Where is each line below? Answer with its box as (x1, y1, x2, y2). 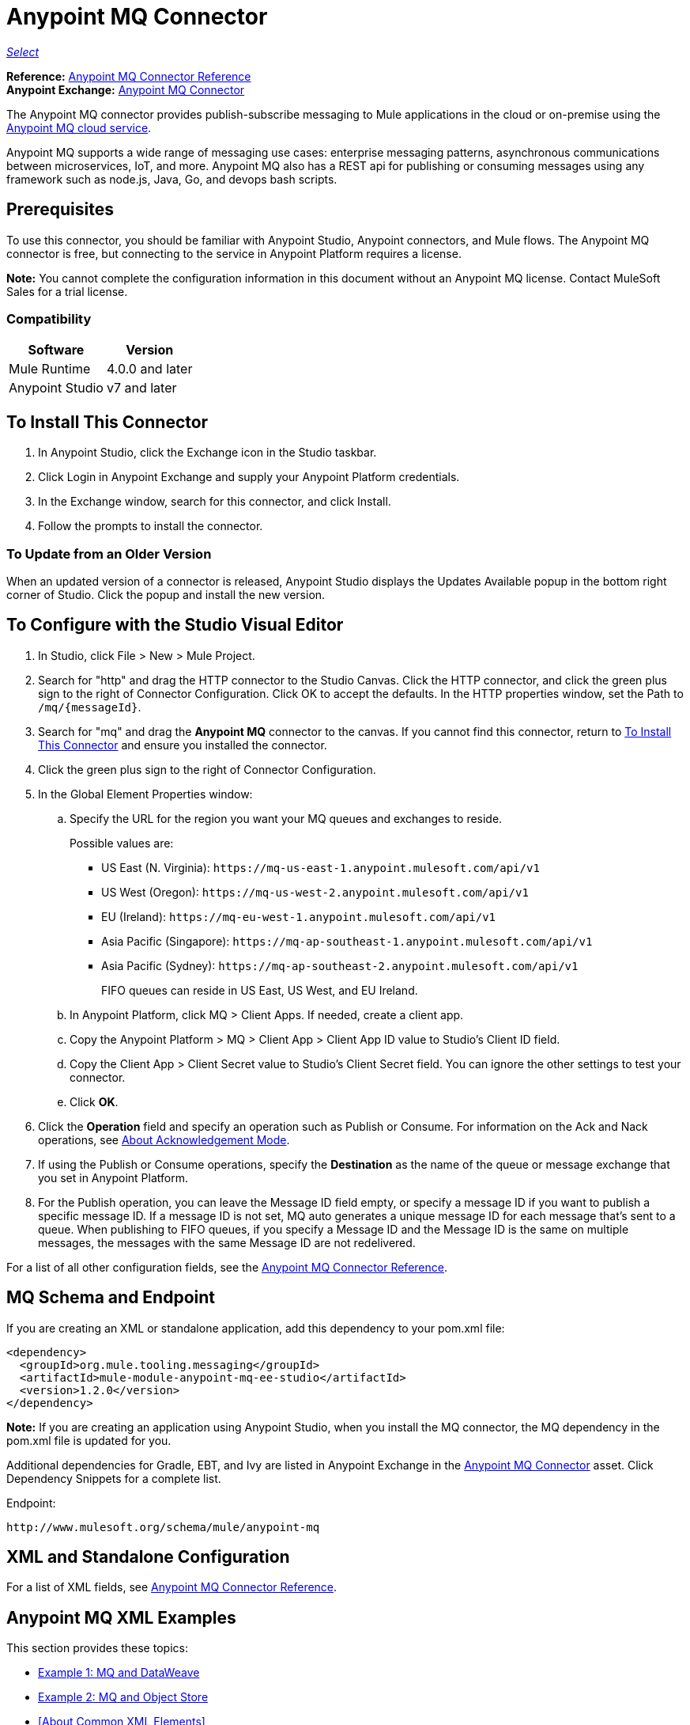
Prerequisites (6, 199, 114, 220)
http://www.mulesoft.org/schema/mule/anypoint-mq (6, 1520, 320, 1534)
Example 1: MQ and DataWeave (38, 1666, 200, 1680)
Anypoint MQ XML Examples (6, 1607, 236, 1628)
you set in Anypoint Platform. (38, 1170, 188, 1185)
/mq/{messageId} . (38, 699, 141, 714)
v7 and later (106, 380, 177, 396)
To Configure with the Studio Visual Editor (6, 615, 344, 635)
